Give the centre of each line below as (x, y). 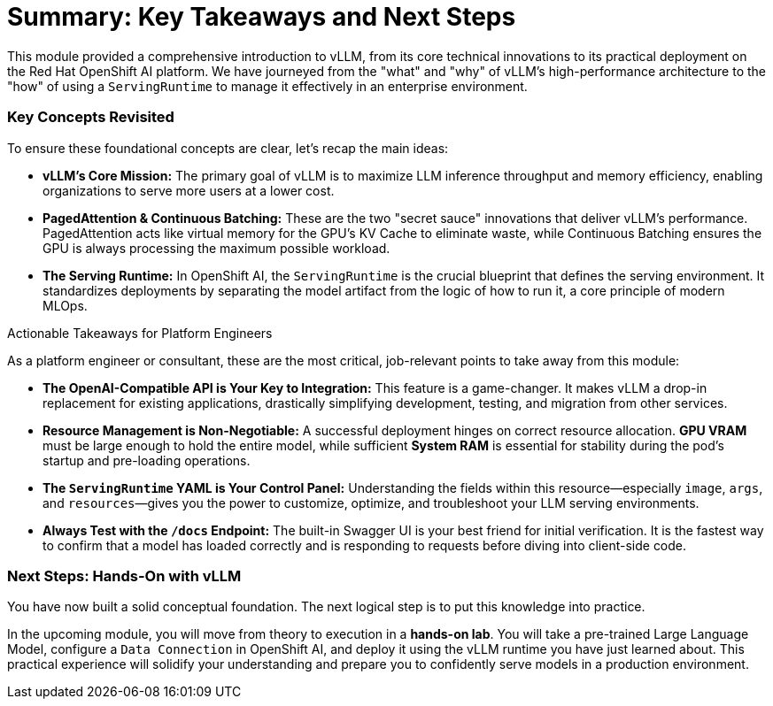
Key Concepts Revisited (91, 117)
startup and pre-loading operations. (147, 460)
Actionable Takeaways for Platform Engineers (140, 333)
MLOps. (65, 305)
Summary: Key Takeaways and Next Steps (262, 17)
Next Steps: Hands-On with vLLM (124, 576)
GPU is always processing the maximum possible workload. (216, 248)
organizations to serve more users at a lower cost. (189, 190)
